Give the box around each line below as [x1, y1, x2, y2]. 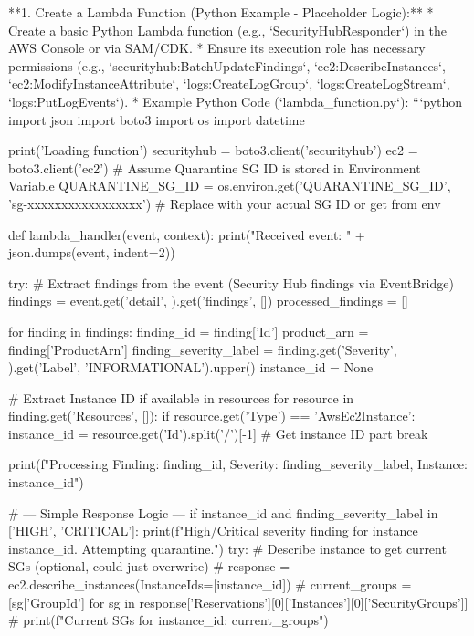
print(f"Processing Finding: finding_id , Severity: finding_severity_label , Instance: [8, 454, 468, 474]
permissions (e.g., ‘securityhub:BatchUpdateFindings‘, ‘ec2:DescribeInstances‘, [8, 56, 446, 75]
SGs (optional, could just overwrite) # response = [8, 557, 290, 576]
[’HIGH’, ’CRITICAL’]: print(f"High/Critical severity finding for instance [8, 521, 418, 540]
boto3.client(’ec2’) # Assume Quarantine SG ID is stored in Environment [8, 158, 421, 177]
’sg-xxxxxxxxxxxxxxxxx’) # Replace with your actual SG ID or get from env [8, 193, 441, 213]
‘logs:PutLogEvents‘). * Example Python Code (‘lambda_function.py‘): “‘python [8, 91, 463, 110]
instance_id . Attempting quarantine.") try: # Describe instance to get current [8, 538, 447, 558]
